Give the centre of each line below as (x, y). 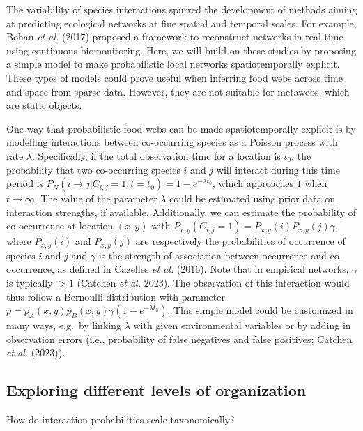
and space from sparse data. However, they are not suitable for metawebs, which (178, 91)
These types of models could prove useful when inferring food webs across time (175, 77)
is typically (30, 282)
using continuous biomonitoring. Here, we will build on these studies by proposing (181, 50)
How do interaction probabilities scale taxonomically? (121, 419)
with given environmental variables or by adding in (242, 325)
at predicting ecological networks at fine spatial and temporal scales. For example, (181, 23)
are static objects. (44, 105)
